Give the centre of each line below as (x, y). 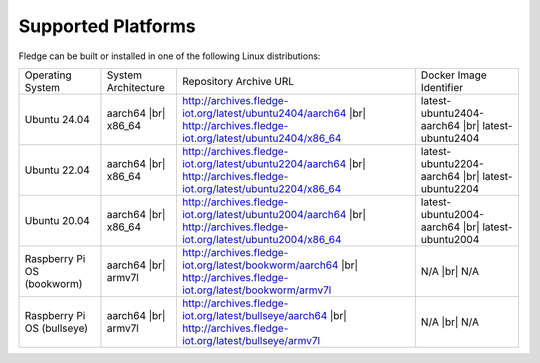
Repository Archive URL (238, 81)
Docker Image (453, 75)
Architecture (135, 87)
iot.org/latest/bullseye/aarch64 (254, 315)
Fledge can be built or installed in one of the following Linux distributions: (169, 56)
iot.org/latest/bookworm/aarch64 (260, 265)
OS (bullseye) (56, 328)
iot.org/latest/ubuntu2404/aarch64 (264, 113)
